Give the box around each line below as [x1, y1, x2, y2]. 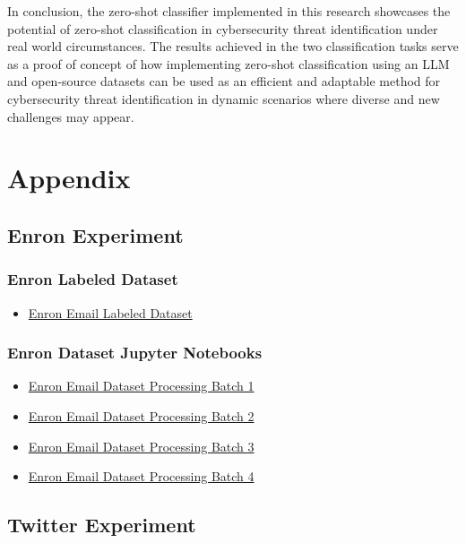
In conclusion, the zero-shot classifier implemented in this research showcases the [7, 2, 451, 20]
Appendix [7, 159, 131, 196]
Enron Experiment [7, 220, 184, 248]
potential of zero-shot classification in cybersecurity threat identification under [7, 19, 438, 38]
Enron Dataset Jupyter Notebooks [7, 341, 263, 364]
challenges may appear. [7, 107, 134, 125]
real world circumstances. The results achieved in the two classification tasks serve [7, 37, 459, 56]
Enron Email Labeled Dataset [28, 303, 193, 322]
